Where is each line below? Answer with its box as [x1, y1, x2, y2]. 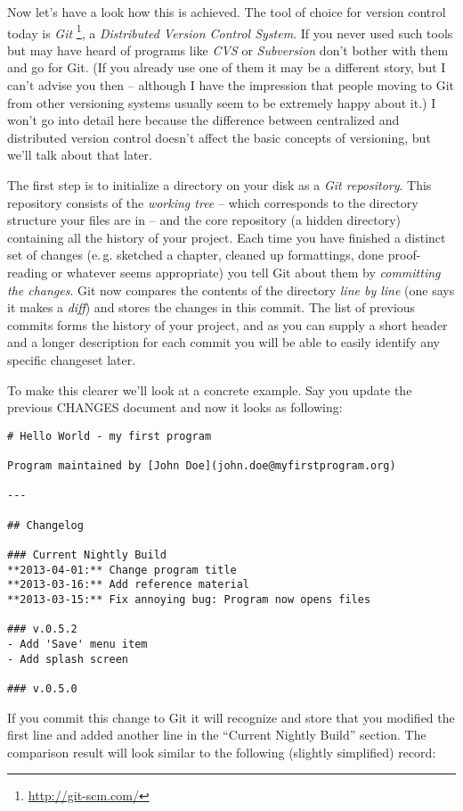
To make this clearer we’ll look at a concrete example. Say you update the [7, 380, 412, 399]
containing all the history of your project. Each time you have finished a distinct [7, 228, 446, 246]
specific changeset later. [7, 350, 136, 368]
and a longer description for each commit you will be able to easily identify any [7, 333, 440, 352]
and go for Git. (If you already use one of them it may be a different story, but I [7, 58, 446, 77]
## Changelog [7, 518, 84, 532]
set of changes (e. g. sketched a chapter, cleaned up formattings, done [7, 245, 385, 264]
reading [7, 262, 48, 281]
